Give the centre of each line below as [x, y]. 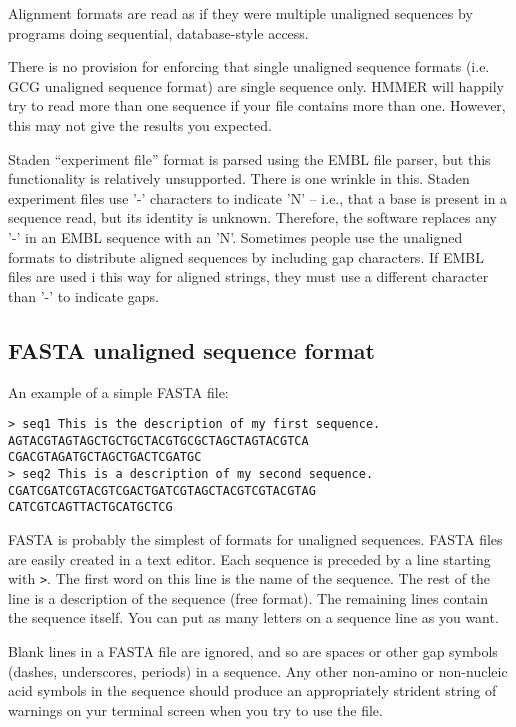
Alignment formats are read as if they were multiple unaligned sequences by [240, 13]
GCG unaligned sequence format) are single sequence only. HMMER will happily [256, 85]
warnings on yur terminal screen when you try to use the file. [195, 709]
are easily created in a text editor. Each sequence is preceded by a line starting [249, 558]
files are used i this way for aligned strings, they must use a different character [248, 276]
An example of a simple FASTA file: [118, 391]
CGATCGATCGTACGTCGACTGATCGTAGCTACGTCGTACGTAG [162, 490]
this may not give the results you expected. [140, 124]
